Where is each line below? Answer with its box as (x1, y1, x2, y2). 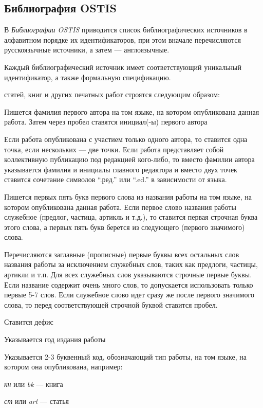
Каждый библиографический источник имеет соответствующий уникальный (4, 61, 241, 72)
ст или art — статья (4, 396, 69, 406)
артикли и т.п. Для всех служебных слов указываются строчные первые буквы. (4, 269, 252, 280)
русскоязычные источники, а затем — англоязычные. (4, 44, 170, 55)
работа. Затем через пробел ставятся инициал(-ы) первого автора (4, 116, 208, 127)
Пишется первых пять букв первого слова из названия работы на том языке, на (4, 191, 252, 202)
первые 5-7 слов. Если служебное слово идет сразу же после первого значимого (4, 289, 254, 300)
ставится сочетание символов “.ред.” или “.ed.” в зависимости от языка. (4, 174, 227, 185)
